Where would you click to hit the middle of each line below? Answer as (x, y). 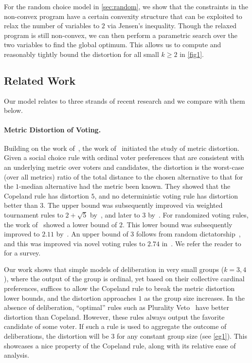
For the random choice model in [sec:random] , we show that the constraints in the (126, 6)
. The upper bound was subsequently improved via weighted (133, 205)
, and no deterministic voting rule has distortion (166, 195)
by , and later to (115, 214)
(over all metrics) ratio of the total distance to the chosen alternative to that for (124, 176)
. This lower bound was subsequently (177, 224)
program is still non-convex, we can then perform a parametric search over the (121, 35)
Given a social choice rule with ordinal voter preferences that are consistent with (124, 157)
